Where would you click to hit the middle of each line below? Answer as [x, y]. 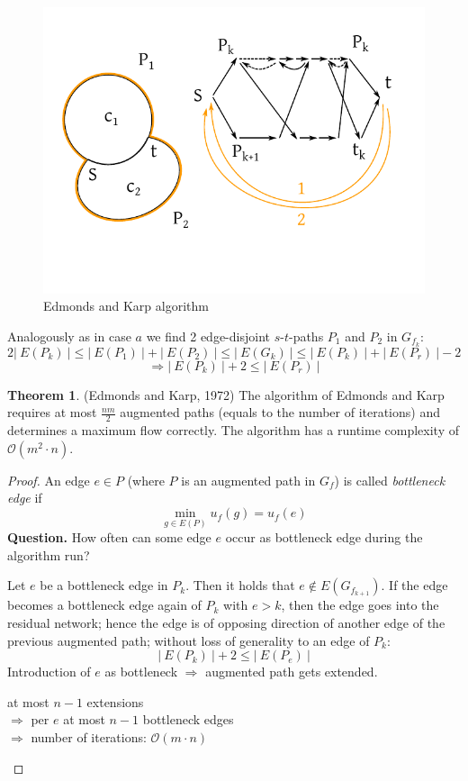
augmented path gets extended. [292, 672]
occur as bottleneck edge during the [324, 537]
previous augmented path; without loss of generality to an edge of [189, 640]
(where [146, 480]
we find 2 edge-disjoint [208, 336]
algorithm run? [49, 554]
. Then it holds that [240, 585]
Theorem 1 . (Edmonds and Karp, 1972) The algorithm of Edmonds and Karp [226, 394]
